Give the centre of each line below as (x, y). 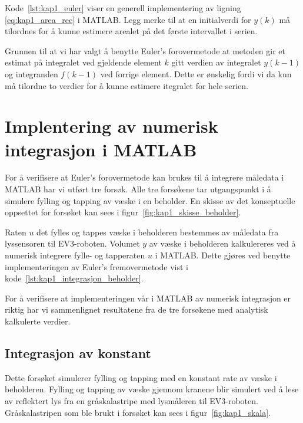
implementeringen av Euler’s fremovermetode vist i (96, 266)
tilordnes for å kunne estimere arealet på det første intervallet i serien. (131, 31)
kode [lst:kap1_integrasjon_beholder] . (74, 278)
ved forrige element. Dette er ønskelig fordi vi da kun (196, 73)
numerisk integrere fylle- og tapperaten (75, 255)
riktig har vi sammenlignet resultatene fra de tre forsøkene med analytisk (136, 309)
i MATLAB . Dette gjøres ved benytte (223, 255)
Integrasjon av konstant (78, 352)
